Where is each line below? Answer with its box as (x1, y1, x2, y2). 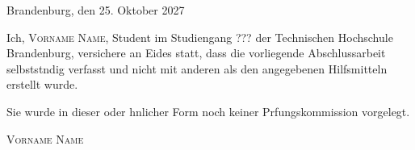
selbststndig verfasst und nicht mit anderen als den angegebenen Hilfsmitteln (6, 60, 388, 77)
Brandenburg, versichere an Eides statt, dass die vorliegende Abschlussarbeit (6, 44, 386, 61)
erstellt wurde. (6, 76, 78, 93)
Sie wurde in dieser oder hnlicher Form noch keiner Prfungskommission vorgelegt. (6, 102, 410, 119)
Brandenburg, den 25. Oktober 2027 (6, 2, 185, 18)
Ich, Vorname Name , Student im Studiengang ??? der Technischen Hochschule (6, 28, 393, 45)
